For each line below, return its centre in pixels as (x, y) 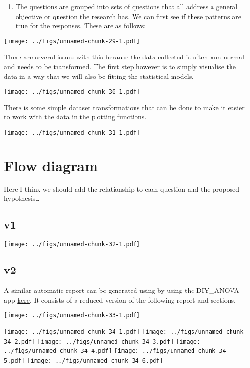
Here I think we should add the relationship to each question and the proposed (122, 188)
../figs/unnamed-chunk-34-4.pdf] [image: (71, 351)
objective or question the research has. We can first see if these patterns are (128, 16)
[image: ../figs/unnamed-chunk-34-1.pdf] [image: (85, 332)
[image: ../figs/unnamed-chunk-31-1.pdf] (72, 133)
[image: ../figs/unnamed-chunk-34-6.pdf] (95, 360)
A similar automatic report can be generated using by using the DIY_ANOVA (122, 290)
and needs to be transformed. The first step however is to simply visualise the (120, 67)
